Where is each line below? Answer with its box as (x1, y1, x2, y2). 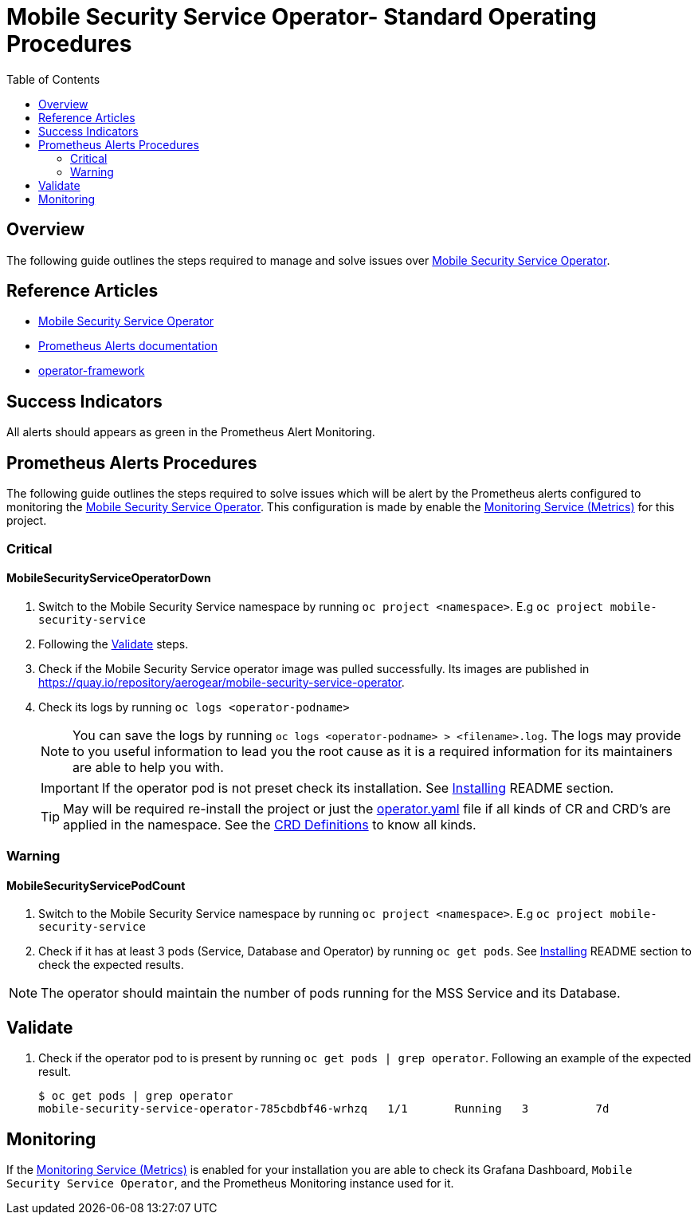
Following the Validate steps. (38, 636, 189, 651)
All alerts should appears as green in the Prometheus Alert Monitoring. (6, 425, 375, 439)
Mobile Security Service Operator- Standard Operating (6, 3, 597, 30)
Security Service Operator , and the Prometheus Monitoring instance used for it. (6, 1176, 454, 1190)
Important (41, 779, 99, 796)
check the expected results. (38, 958, 184, 972)
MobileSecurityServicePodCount (6, 878, 186, 892)
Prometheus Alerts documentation (38, 339, 218, 353)
